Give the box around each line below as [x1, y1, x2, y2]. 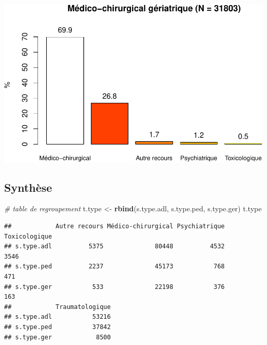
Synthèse [4, 179, 52, 195]
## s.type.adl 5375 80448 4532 [4, 243, 225, 250]
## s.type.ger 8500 [4, 333, 111, 341]
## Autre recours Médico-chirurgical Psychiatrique [4, 223, 225, 230]
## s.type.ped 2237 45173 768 [4, 263, 225, 270]
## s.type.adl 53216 [4, 313, 111, 321]
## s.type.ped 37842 [4, 323, 111, 331]
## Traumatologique [4, 303, 111, 311]
